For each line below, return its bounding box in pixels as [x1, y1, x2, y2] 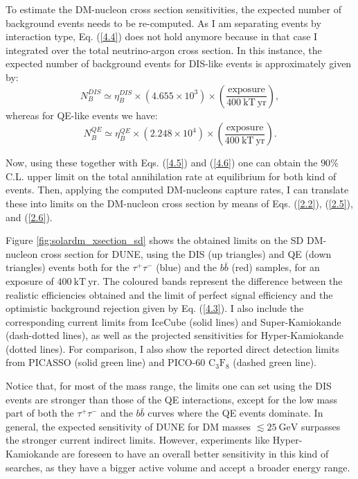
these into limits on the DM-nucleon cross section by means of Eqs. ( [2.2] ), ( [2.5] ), [6, 195, 353, 210]
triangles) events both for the [6, 260, 129, 275]
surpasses [301, 419, 341, 433]
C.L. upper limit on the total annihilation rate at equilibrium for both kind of [6, 168, 337, 183]
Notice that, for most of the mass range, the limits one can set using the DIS [6, 378, 332, 393]
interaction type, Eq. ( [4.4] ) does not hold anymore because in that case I [6, 29, 318, 44]
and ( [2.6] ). [6, 209, 53, 224]
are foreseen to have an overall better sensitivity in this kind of [62, 446, 329, 461]
